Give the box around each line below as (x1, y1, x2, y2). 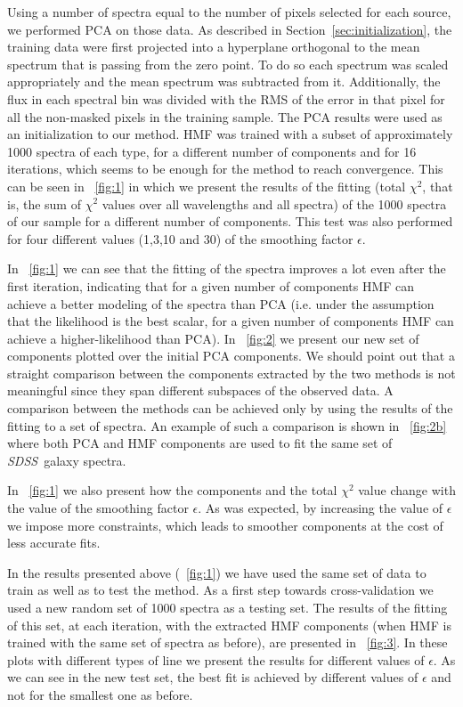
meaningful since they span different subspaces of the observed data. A (7, 381, 394, 400)
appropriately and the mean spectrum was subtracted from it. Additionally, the (7, 72, 441, 91)
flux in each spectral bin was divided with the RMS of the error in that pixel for (7, 89, 445, 108)
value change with (358, 481, 456, 500)
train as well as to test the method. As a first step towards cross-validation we (7, 581, 434, 599)
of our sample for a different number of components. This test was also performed (7, 212, 453, 231)
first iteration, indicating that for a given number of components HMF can (7, 276, 415, 295)
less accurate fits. (7, 533, 101, 552)
